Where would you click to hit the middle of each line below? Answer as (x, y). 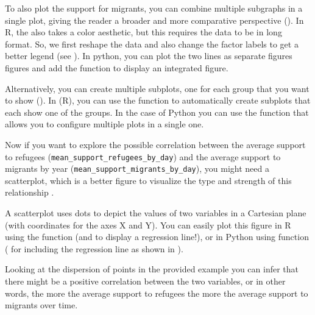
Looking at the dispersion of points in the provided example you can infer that (152, 269)
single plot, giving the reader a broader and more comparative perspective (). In (154, 20)
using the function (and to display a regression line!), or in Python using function (157, 237)
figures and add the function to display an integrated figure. (117, 67)
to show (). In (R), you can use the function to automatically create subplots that (158, 100)
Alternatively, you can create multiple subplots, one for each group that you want (157, 88)
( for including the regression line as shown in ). (94, 248)
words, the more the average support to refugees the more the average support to (157, 293)
